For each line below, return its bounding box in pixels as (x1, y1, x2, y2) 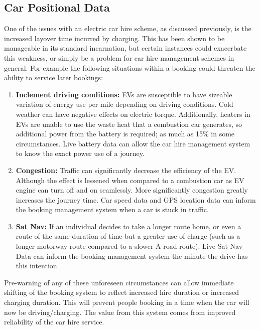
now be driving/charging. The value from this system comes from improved (4, 306, 236, 317)
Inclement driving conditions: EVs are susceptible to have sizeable (16, 89, 232, 99)
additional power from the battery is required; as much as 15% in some (16, 128, 235, 139)
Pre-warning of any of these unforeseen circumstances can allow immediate (4, 277, 234, 287)
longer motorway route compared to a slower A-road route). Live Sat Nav (16, 241, 243, 251)
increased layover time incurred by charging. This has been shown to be (4, 33, 225, 43)
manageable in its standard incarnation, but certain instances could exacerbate (4, 43, 247, 53)
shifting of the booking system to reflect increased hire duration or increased (4, 287, 239, 297)
